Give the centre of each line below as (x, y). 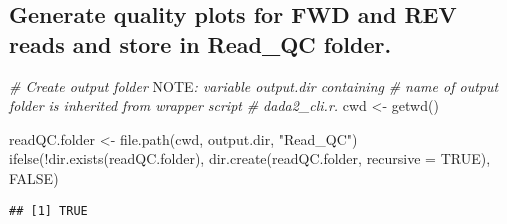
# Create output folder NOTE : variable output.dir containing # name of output (254, 85)
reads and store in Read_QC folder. (200, 43)
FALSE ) (34, 177)
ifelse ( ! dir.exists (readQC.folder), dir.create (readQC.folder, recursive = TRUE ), (250, 158)
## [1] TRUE (48, 210)
